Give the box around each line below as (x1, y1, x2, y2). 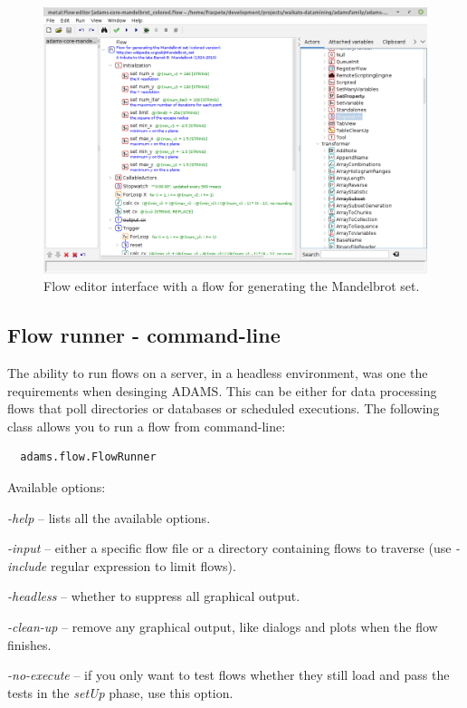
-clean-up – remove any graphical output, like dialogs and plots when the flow (7, 616, 438, 635)
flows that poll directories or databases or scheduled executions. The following (7, 399, 440, 418)
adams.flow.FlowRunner (20, 451, 157, 464)
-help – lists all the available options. (7, 508, 211, 527)
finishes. (7, 635, 52, 654)
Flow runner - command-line (7, 321, 281, 349)
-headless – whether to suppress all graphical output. (7, 587, 300, 606)
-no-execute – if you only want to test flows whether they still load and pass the (7, 665, 450, 684)
